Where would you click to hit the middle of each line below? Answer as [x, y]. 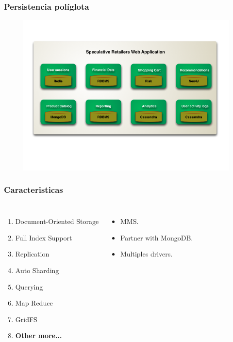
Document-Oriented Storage [57, 221]
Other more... [39, 335]
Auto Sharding [37, 270]
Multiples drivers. [146, 254]
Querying [29, 286]
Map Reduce [34, 303]
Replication [32, 254]
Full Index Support [44, 237]
